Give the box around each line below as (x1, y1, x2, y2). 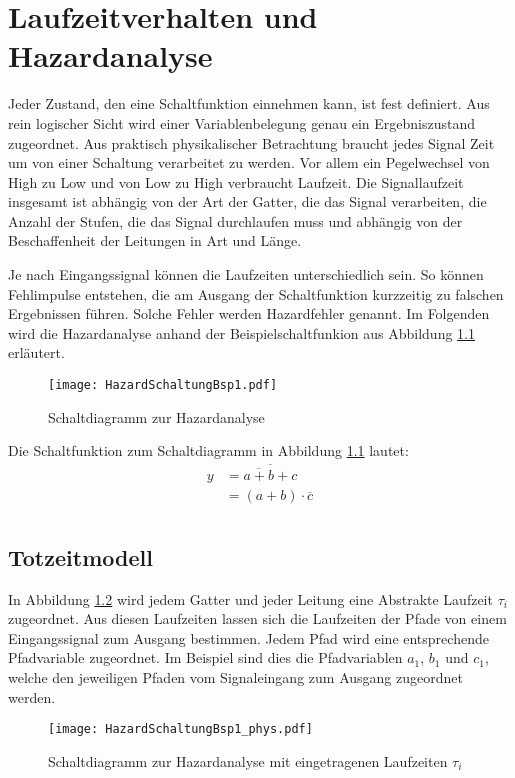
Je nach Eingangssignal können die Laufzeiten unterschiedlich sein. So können (8, 264, 484, 285)
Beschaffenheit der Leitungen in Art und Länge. (8, 230, 302, 251)
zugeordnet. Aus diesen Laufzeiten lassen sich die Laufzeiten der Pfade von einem (8, 608, 507, 629)
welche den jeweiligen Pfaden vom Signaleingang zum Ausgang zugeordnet (8, 666, 463, 687)
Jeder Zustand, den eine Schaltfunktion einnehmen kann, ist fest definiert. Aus (8, 93, 490, 114)
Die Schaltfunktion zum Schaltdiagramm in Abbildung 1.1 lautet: (8, 440, 409, 461)
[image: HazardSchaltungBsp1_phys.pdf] (48, 722, 313, 737)
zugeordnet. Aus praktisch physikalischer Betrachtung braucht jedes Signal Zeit (8, 132, 495, 153)
